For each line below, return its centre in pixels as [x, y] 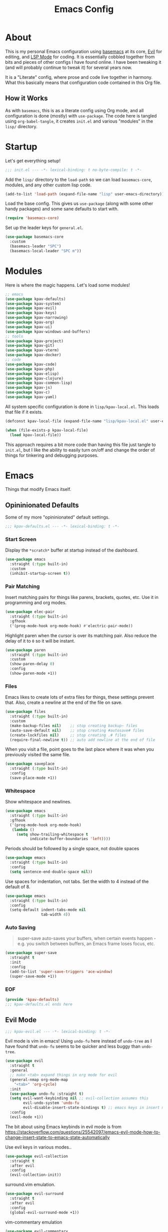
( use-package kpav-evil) [31, 308]
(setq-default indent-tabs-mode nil [48, 910]
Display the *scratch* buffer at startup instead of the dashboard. [72, 550]
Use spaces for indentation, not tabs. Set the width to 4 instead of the [77, 881]
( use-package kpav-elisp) [32, 374]
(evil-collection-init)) [35, 1175]
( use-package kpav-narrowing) [37, 318]
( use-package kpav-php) [30, 369]
